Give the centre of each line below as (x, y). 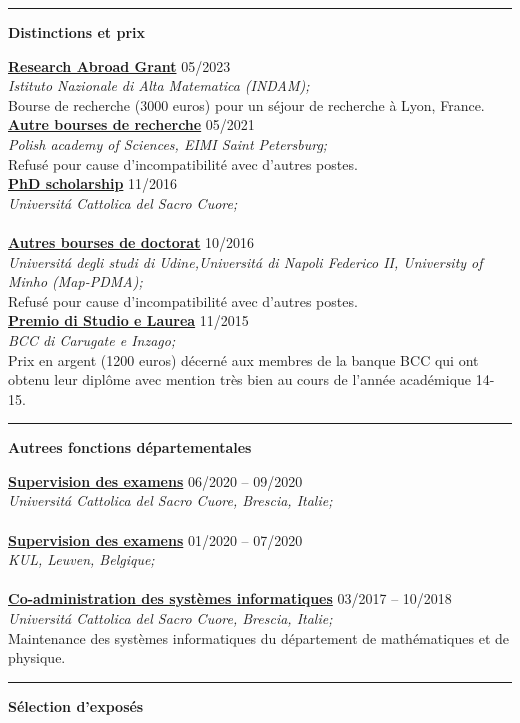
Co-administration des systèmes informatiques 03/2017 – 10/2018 (230, 598)
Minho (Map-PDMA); (75, 281)
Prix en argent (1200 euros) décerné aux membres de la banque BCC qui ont (243, 359)
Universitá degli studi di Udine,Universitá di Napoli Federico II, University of (245, 261)
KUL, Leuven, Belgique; (81, 559)
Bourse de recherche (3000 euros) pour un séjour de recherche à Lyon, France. (246, 104)
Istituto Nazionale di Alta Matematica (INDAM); (159, 85)
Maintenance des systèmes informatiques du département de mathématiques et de (258, 637)
